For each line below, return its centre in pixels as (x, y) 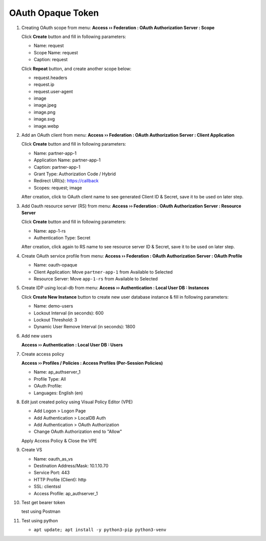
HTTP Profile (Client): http (60, 479)
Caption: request (51, 60)
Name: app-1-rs (50, 231)
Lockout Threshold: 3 (55, 320)
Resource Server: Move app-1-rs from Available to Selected (96, 279)
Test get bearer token (43, 502)
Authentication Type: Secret (62, 238)
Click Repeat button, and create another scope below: (76, 69)
